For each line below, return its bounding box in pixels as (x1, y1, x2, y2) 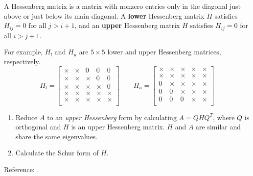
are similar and (196, 122, 241, 132)
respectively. (4, 56, 41, 66)
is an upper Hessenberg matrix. (71, 122, 165, 132)
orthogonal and (15, 122, 61, 132)
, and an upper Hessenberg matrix (74, 20, 180, 30)
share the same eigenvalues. (15, 131, 98, 141)
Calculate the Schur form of (15, 148, 99, 158)
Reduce (15, 112, 38, 122)
